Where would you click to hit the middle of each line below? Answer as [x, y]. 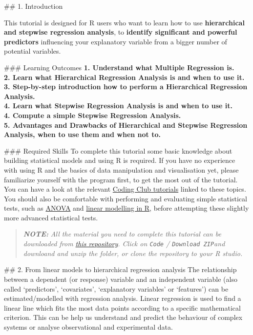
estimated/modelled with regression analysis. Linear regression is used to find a [123, 298]
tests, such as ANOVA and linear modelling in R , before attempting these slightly [126, 208]
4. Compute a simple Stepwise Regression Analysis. [93, 115]
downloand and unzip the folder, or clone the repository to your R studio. [133, 253]
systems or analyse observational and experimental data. [88, 326]
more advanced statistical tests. [51, 217]
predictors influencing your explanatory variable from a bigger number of [116, 41]
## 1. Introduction [33, 6]
